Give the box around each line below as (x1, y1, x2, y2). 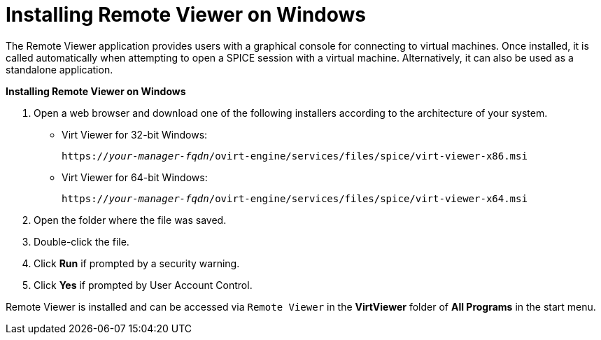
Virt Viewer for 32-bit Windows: (62, 128, 208, 141)
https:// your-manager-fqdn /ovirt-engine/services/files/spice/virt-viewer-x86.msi (62, 150, 528, 162)
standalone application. (6, 63, 113, 76)
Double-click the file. (34, 235, 129, 248)
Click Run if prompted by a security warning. (34, 257, 240, 269)
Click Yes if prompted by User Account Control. (34, 278, 253, 291)
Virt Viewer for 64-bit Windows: (62, 171, 208, 183)
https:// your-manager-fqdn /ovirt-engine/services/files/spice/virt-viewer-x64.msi (62, 192, 528, 204)
